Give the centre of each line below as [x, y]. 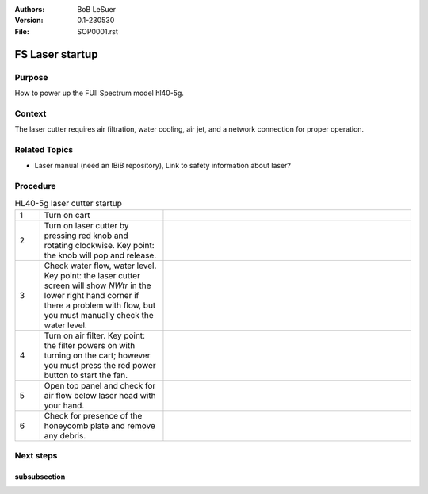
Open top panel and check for [100, 385]
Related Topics [44, 149]
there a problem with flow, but [100, 305]
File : [22, 31]
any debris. [65, 435]
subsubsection [40, 477]
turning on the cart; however [97, 355]
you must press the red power [100, 365]
